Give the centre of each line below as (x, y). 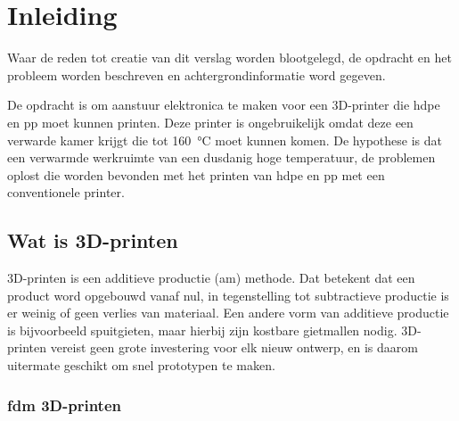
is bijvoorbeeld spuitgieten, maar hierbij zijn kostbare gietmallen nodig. (202, 330)
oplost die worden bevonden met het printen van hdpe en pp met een (196, 174)
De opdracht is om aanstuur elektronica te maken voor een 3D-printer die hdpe (224, 105)
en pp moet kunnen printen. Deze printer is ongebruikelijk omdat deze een (210, 122)
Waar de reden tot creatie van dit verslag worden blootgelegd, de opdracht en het (229, 58)
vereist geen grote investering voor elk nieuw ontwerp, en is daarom (234, 347)
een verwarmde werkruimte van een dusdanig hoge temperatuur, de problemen (221, 157)
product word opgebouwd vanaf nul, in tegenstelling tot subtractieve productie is (228, 295)
